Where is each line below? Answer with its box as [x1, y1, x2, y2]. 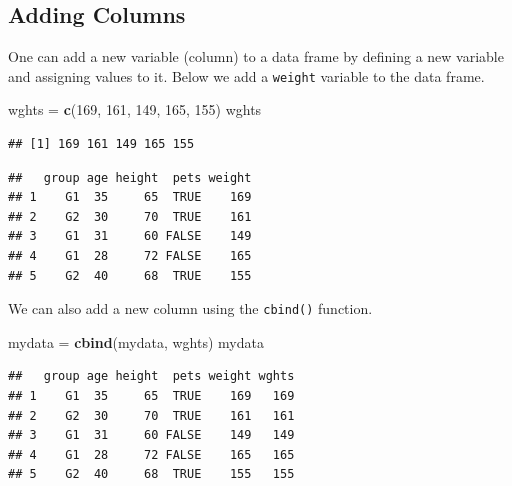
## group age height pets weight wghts [8, 369, 295, 384]
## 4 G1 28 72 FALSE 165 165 [8, 447, 295, 462]
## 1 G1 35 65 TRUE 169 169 [8, 389, 295, 404]
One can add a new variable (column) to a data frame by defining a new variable [8, 46, 504, 67]
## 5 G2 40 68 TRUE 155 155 [8, 467, 295, 482]
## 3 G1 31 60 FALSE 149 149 [8, 428, 295, 443]
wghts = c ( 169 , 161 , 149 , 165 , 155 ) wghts [8, 99, 262, 120]
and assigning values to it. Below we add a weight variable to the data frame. [8, 65, 485, 86]
